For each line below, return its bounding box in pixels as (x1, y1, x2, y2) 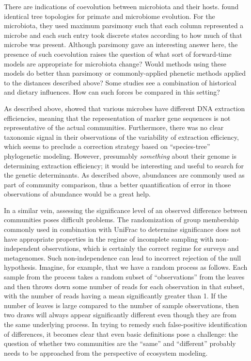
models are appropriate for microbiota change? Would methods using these (4, 58, 227, 68)
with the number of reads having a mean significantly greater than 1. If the (4, 291, 227, 301)
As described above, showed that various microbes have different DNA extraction (4, 103, 245, 113)
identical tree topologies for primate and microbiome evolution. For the (4, 11, 215, 21)
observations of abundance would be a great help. (4, 189, 151, 199)
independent (4, 243, 40, 253)
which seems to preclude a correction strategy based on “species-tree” (4, 141, 210, 151)
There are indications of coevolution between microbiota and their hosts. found (4, 1, 239, 11)
